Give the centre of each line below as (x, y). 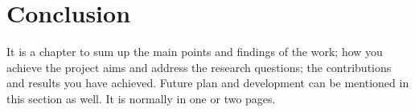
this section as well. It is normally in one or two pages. (141, 98)
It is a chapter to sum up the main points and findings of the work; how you (195, 52)
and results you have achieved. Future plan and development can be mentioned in (208, 83)
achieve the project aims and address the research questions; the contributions (199, 67)
